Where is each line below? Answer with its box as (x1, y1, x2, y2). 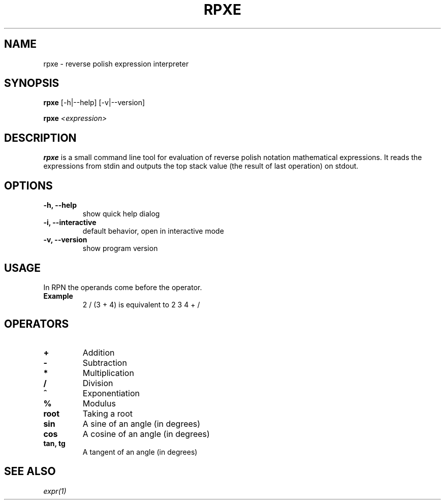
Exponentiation (82, 388, 140, 398)
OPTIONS (4, 179, 53, 192)
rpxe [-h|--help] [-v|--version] (43, 98, 145, 107)
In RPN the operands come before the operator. (43, 282, 202, 292)
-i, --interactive (43, 218, 97, 227)
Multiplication (82, 367, 134, 378)
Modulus (82, 398, 116, 408)
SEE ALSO (4, 465, 56, 478)
